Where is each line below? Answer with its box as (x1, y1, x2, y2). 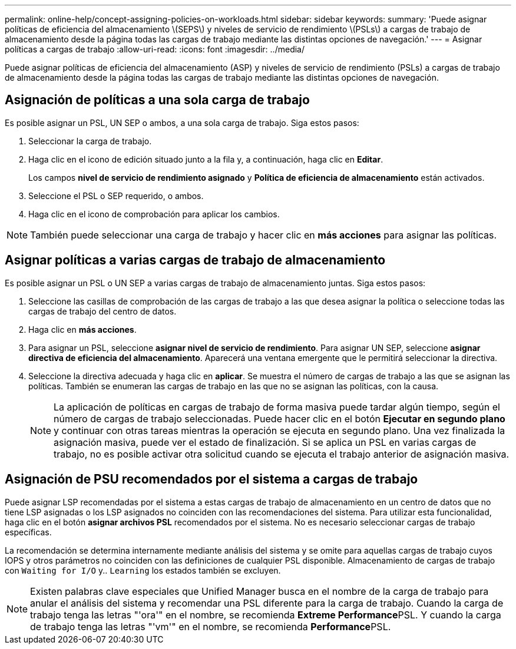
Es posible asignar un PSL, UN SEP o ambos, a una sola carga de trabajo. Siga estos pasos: (5, 117, 359, 128)
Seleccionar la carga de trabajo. (28, 135, 152, 146)
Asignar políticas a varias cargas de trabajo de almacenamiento (5, 253, 386, 268)
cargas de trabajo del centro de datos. (28, 306, 177, 316)
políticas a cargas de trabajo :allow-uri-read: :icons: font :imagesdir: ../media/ (5, 44, 305, 54)
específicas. (5, 527, 52, 537)
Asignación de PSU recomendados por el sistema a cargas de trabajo (5, 472, 418, 487)
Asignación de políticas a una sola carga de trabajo (5, 92, 310, 108)
